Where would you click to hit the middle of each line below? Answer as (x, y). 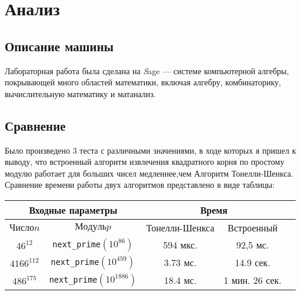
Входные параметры (73, 210)
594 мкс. (180, 245)
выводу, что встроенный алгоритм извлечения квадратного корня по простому (145, 162)
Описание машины (59, 46)
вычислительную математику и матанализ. (80, 93)
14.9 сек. (252, 263)
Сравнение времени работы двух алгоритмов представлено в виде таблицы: (140, 185)
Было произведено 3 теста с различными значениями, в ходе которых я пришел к (150, 150)
